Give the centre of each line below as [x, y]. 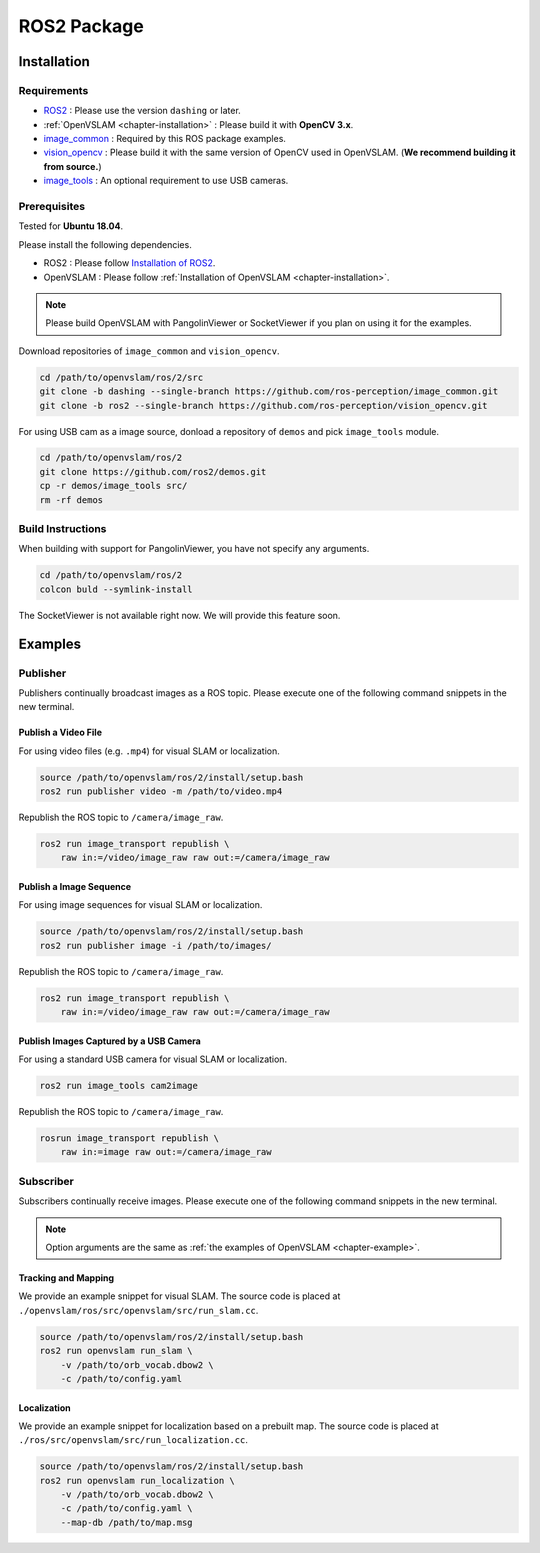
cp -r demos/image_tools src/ [113, 486]
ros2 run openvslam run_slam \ [116, 1351]
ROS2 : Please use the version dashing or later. [142, 111]
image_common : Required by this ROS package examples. [165, 139]
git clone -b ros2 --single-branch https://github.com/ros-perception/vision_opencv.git [264, 405]
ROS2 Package [81, 26]
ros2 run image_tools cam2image [119, 1086]
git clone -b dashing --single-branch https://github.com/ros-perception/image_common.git [269, 391]
